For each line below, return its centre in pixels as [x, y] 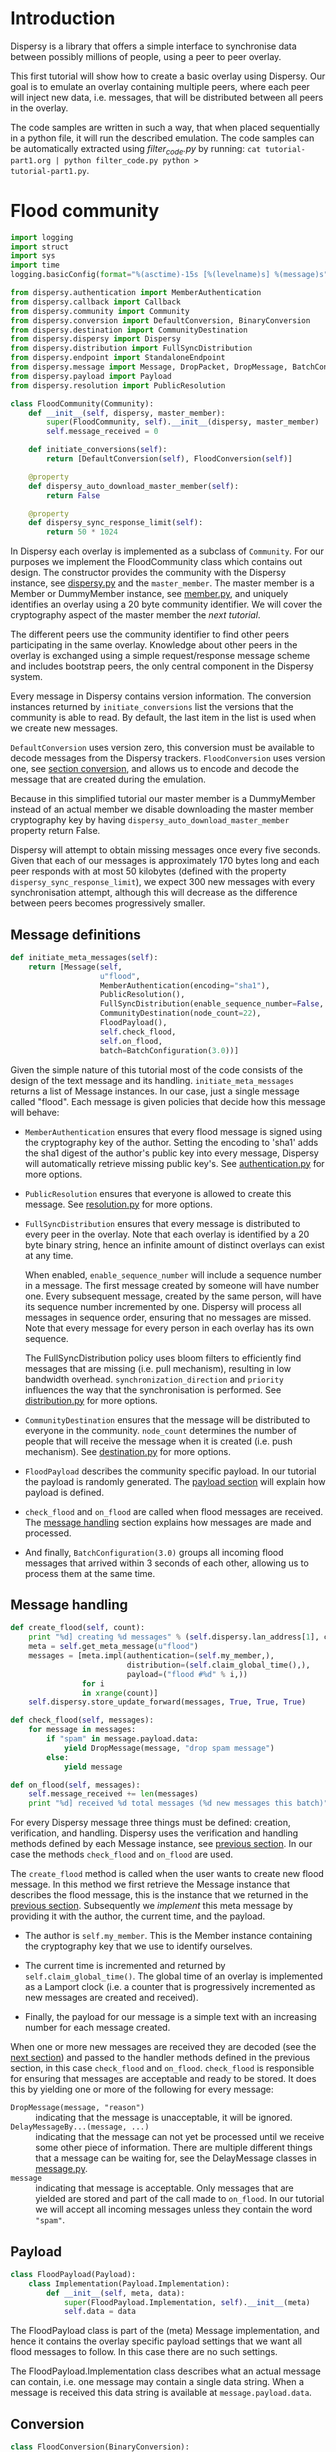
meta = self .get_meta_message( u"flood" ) [113, 1647]
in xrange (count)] [120, 1693]
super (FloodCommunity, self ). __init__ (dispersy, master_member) [183, 422]
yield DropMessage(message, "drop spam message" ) [169, 1748]
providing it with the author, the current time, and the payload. [138, 1916]
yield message [93, 1767]
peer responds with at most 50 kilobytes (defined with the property [148, 871]
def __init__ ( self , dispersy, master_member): [127, 413]
